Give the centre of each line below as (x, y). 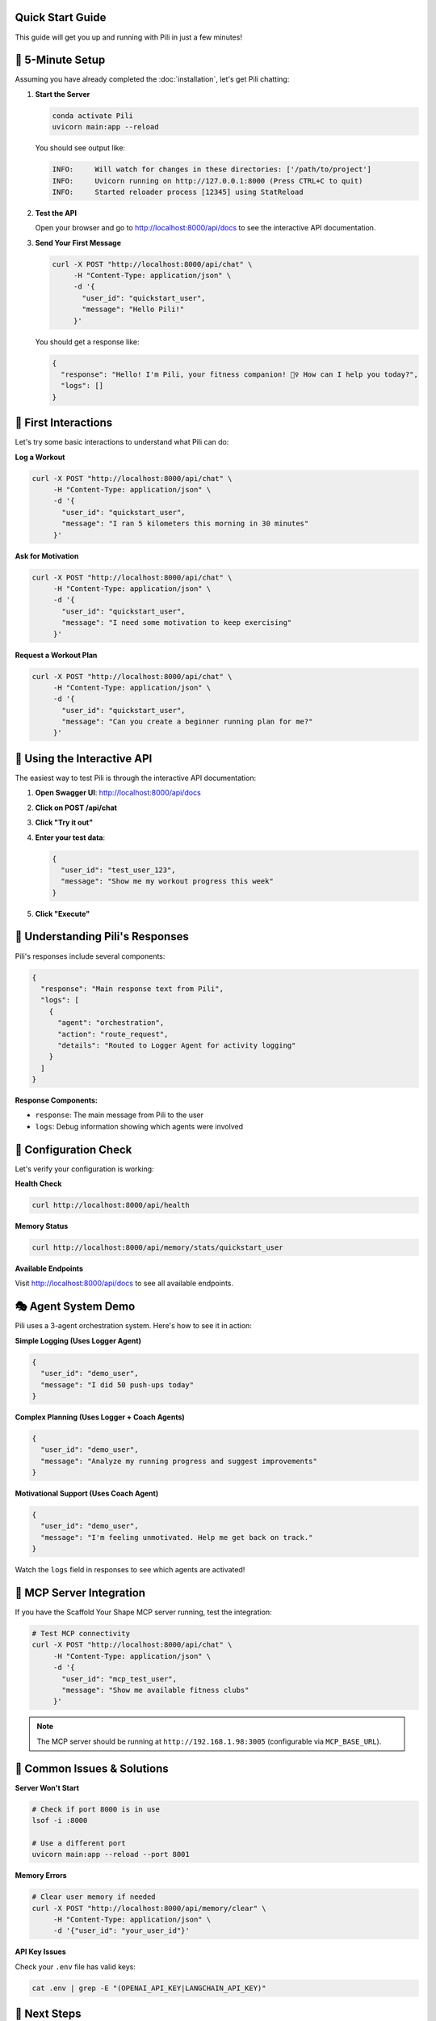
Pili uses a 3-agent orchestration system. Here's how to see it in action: (133, 1326)
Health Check (38, 1183)
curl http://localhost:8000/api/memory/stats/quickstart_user (157, 1248)
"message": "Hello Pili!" (133, 310)
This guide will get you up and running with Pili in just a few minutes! (128, 37)
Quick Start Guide (61, 17)
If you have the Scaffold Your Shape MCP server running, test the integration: (143, 1612)
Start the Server (63, 94)
